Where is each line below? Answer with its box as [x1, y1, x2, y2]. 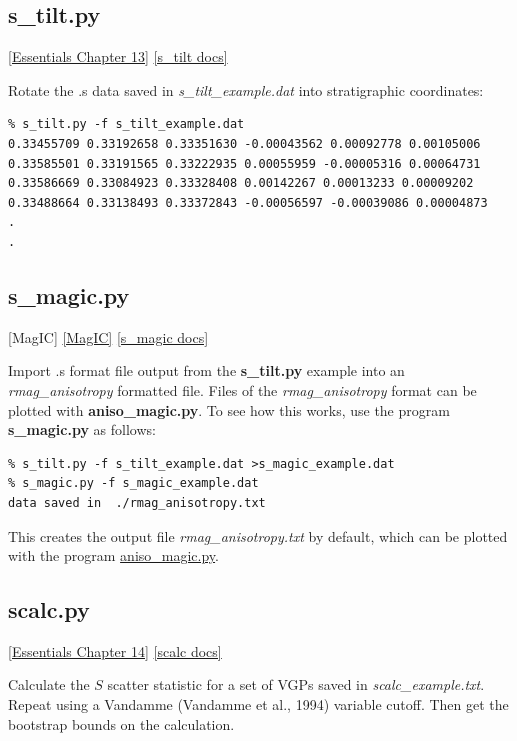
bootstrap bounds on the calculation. [8, 713, 235, 734]
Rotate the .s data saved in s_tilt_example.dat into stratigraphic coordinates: [8, 79, 484, 100]
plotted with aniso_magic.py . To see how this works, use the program [8, 399, 450, 420]
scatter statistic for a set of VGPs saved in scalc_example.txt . [107, 674, 485, 695]
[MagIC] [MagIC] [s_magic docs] [8, 326, 209, 347]
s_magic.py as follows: [8, 419, 156, 440]
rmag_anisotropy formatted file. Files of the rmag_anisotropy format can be [8, 379, 477, 400]
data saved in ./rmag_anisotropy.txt [8, 495, 266, 510]
